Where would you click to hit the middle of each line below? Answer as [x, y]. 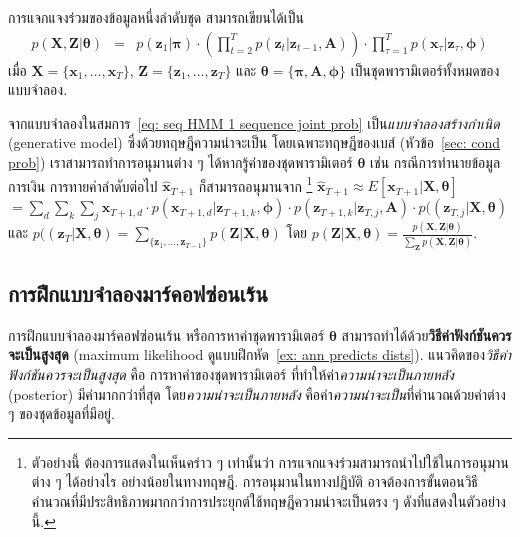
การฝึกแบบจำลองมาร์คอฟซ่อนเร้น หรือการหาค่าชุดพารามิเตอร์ [166, 334]
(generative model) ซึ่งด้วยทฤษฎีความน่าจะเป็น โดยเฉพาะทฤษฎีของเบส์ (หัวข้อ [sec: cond [254, 142]
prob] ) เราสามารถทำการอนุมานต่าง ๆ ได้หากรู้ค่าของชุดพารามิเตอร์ [180, 162]
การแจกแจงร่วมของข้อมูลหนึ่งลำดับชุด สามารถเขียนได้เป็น [156, 17]
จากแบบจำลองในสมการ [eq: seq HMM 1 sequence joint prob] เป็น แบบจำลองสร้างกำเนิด [254, 122]
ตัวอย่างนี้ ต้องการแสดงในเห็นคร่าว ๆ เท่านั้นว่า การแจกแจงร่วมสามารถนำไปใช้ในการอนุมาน [270, 461]
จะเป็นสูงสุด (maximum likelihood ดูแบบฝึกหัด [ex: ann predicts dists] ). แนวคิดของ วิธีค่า [260, 354]
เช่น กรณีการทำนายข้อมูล [435, 162]
